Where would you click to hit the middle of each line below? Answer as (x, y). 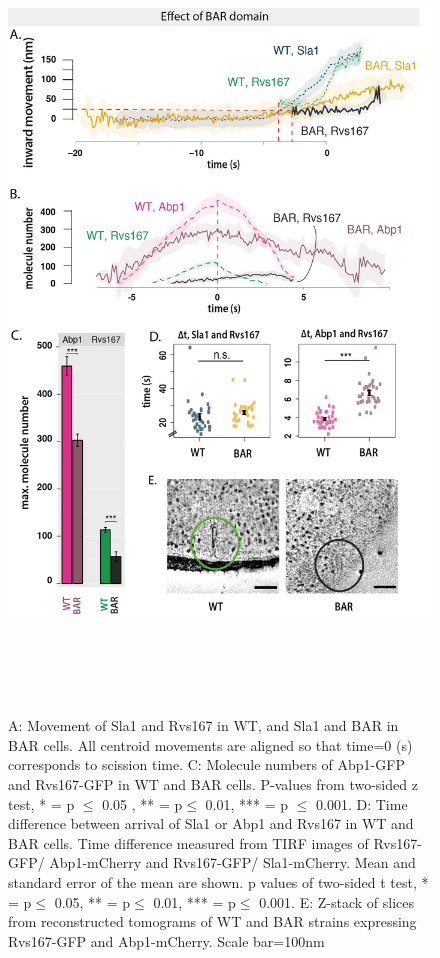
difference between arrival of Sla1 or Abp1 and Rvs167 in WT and (211, 823)
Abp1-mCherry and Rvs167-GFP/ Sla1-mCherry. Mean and (232, 862)
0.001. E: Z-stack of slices (336, 901)
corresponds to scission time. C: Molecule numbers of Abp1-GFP (206, 764)
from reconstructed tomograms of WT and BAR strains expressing (212, 921)
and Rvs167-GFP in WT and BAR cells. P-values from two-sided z (213, 784)
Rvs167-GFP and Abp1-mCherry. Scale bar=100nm (166, 940)
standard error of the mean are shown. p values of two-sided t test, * (218, 882)
